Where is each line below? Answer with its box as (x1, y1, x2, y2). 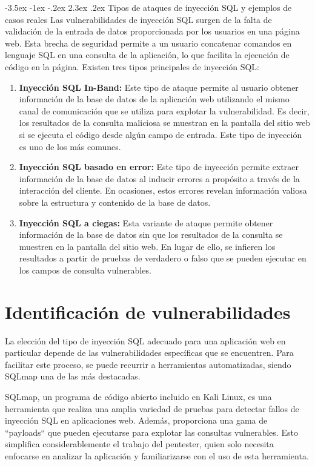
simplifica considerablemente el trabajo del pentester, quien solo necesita (5, 438, 274, 450)
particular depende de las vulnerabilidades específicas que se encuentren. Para (5, 346, 294, 359)
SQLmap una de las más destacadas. (5, 370, 141, 382)
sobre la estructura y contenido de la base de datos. (19, 195, 211, 208)
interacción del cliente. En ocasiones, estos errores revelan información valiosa (19, 184, 307, 197)
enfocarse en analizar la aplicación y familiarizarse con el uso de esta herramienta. (5, 449, 309, 462)
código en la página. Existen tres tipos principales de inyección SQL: (5, 60, 260, 73)
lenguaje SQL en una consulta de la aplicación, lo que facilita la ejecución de (5, 48, 290, 61)
